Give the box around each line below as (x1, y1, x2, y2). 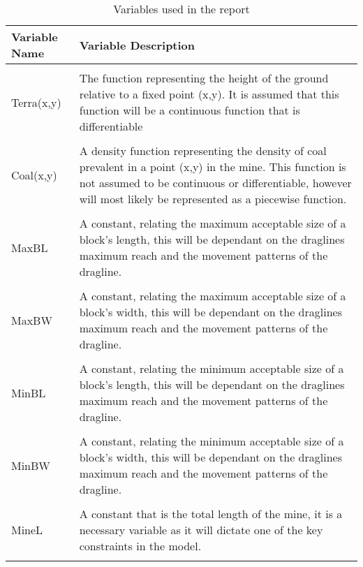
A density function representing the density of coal (79, 142, 327, 159)
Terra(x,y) (11, 94, 61, 110)
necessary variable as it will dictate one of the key (79, 522, 323, 538)
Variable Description (79, 36, 195, 53)
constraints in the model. (79, 538, 202, 554)
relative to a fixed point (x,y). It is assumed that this (79, 86, 339, 102)
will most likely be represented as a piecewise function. (79, 191, 347, 207)
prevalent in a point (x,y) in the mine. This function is (79, 159, 346, 175)
